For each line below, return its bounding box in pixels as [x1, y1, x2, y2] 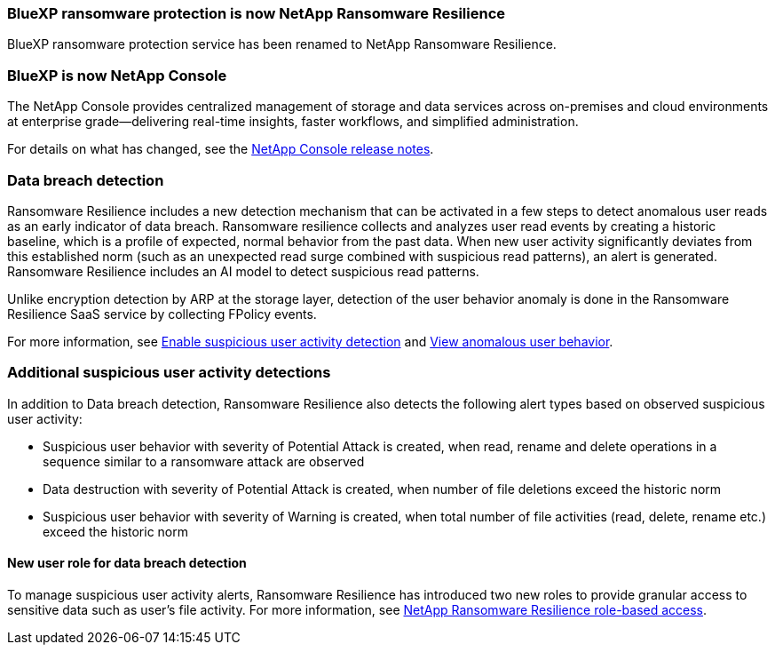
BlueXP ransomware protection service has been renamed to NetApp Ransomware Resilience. [7, 36, 557, 52]
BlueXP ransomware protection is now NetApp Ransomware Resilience [7, 4, 506, 22]
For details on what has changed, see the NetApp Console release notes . [7, 141, 434, 157]
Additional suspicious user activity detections [7, 363, 331, 382]
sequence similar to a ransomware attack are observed [43, 453, 365, 469]
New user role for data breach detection [7, 555, 247, 571]
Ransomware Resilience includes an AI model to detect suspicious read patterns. [7, 263, 479, 279]
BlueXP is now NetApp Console [7, 66, 227, 84]
